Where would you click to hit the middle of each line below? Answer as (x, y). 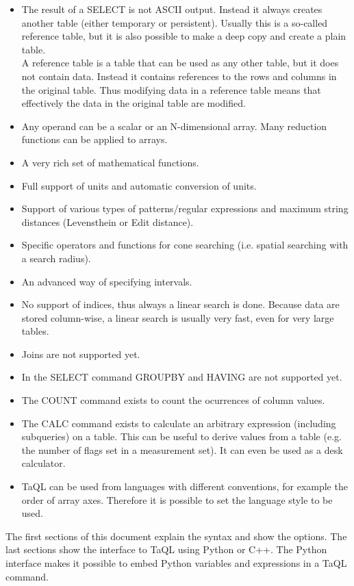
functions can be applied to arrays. (94, 139)
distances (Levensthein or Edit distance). (108, 221)
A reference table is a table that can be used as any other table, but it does (180, 63)
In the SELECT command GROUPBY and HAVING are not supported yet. (182, 377)
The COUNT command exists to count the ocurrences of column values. (173, 400)
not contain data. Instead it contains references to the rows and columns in (179, 76)
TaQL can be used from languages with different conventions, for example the (185, 486)
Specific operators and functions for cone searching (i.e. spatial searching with (185, 245)
